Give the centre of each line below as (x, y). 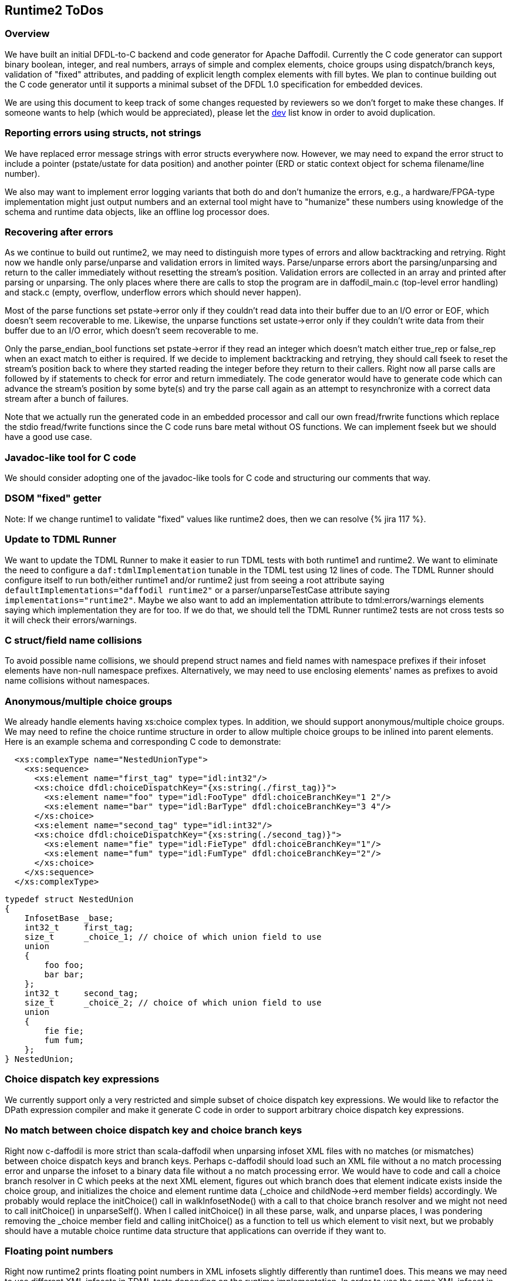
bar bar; (64, 975)
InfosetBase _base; (69, 918)
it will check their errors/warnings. (71, 620)
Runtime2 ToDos (54, 10)
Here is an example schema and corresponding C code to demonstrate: (143, 742)
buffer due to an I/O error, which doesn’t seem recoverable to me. (132, 331)
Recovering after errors (59, 232)
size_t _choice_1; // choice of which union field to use (173, 937)
